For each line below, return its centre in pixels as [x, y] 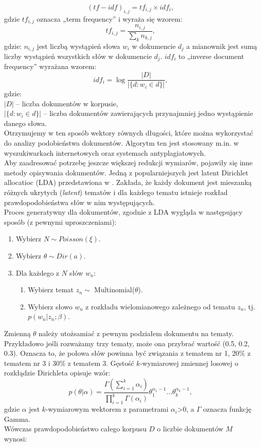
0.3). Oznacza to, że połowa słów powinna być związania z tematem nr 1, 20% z [127, 353]
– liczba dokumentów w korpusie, [67, 103]
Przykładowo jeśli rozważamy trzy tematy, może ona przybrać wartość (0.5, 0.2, [127, 343]
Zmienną [17, 333]
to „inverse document [211, 56]
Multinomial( [114, 290]
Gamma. [17, 419]
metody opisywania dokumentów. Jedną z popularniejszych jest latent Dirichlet [126, 172]
